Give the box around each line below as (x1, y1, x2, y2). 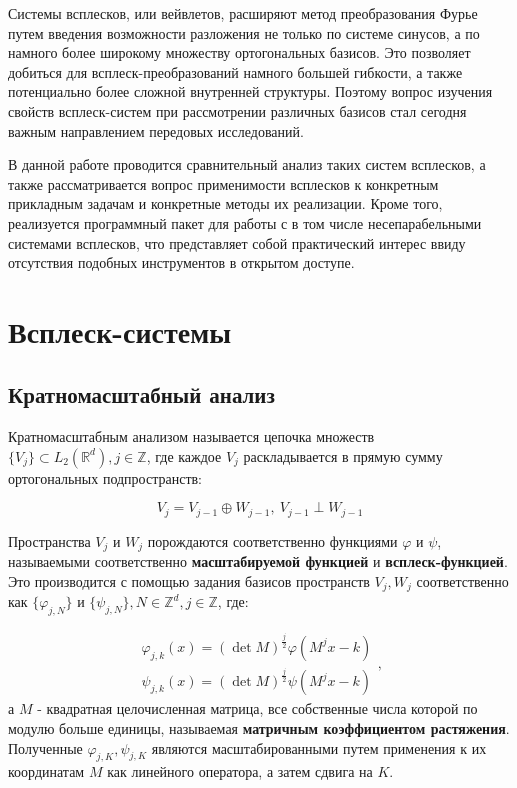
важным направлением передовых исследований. (8, 120, 304, 141)
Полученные (8, 737, 83, 758)
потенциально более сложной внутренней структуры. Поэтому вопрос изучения (8, 81, 493, 102)
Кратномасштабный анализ (8, 379, 275, 410)
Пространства (8, 530, 91, 551)
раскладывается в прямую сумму (243, 445, 443, 466)
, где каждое (146, 445, 222, 466)
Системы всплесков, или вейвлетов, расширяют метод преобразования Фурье (8, 3, 478, 23)
